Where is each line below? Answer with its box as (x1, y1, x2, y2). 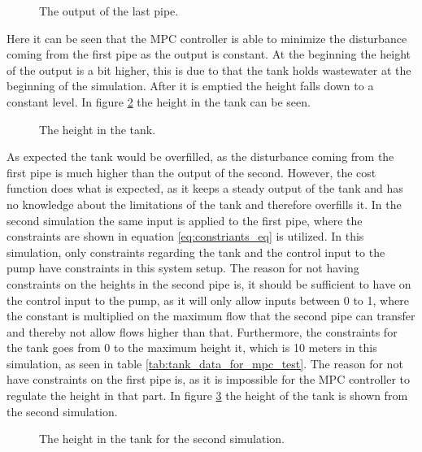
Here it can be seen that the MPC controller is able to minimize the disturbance (7, 29, 407, 46)
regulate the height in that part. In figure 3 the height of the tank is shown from (7, 387, 408, 404)
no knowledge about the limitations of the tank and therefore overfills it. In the (7, 195, 402, 212)
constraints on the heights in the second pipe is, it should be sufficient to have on (7, 275, 411, 292)
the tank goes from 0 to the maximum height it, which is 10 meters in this (7, 339, 377, 356)
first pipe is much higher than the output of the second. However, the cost (7, 163, 376, 180)
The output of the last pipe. (39, 2, 179, 19)
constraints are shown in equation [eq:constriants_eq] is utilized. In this (7, 228, 364, 245)
